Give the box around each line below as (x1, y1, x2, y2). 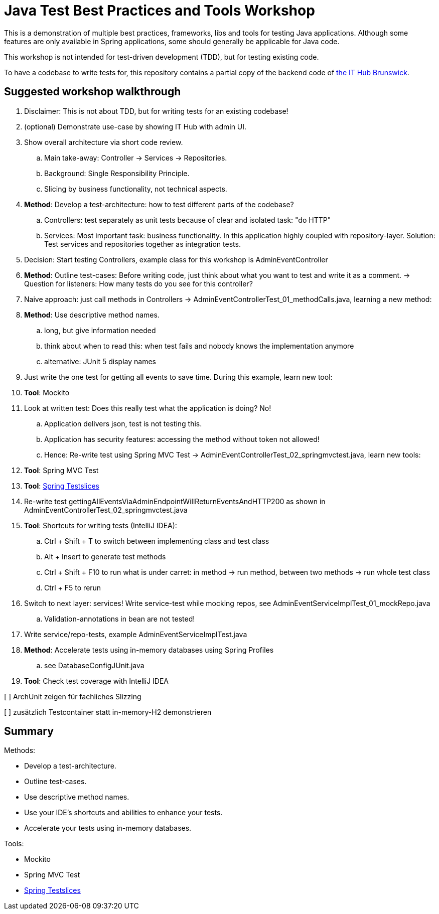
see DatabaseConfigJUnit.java (44, 661, 144, 670)
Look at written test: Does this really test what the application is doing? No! (24, 403, 271, 412)
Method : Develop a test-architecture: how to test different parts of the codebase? (24, 200, 294, 209)
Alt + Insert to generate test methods (44, 552, 166, 561)
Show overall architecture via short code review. (24, 137, 183, 146)
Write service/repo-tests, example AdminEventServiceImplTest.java (24, 630, 247, 639)
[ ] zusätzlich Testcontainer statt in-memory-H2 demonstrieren (4, 707, 212, 716)
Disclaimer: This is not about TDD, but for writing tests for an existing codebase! (24, 106, 288, 115)
